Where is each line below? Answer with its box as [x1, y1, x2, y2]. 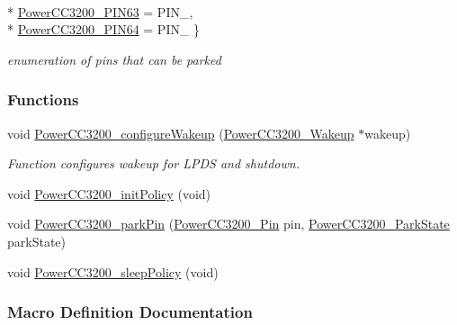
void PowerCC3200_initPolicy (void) [7, 184, 211, 203]
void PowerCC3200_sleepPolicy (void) [7, 262, 219, 281]
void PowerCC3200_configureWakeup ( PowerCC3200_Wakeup [7, 123, 354, 142]
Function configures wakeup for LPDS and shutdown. [7, 154, 300, 173]
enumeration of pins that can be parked [7, 50, 221, 68]
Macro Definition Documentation [7, 301, 253, 323]
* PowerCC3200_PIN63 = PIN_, [7, 2, 193, 21]
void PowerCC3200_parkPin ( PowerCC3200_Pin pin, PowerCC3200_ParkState [7, 214, 450, 233]
